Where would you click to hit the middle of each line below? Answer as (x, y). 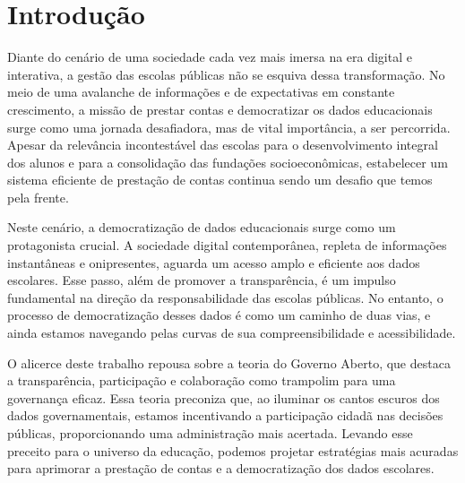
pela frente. (38, 197)
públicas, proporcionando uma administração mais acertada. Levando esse (210, 433)
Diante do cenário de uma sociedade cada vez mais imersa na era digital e (210, 57)
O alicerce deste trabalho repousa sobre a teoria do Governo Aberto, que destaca (229, 362)
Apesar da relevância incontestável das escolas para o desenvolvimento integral (223, 145)
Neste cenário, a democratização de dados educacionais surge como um (202, 227)
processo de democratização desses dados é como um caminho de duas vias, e (219, 315)
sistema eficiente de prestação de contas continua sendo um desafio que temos (220, 180)
